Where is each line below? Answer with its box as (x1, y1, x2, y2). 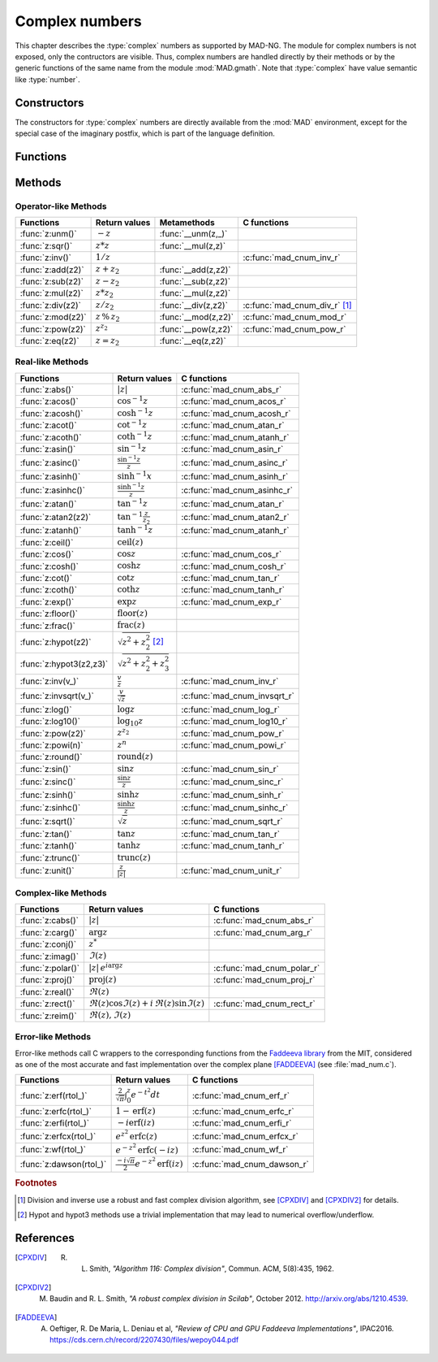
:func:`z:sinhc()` (19, 802, 81, 813)
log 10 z (117, 716, 144, 728)
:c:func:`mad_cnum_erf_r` (191, 1090, 290, 1101)
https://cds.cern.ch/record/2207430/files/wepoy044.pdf (49, 1335, 239, 1345)
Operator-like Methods (15, 200, 107, 211)
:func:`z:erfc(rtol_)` (19, 1105, 92, 1117)
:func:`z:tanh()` (19, 840, 77, 852)
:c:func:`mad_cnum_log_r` (181, 704, 280, 715)
